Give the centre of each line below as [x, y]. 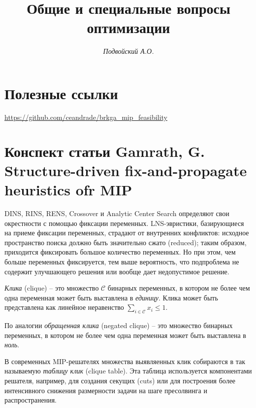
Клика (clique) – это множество [52, 288]
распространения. [31, 400]
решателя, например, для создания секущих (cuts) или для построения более [120, 381]
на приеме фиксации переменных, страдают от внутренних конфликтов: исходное [127, 233]
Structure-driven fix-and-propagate [126, 170]
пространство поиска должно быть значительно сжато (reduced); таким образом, [126, 242]
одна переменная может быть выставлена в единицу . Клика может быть [111, 297]
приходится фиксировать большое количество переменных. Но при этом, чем [120, 252]
